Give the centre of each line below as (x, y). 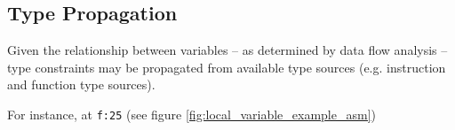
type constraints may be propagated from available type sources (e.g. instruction (227, 67)
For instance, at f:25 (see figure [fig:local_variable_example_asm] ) (192, 114)
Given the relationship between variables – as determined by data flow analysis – (227, 50)
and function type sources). (81, 84)
